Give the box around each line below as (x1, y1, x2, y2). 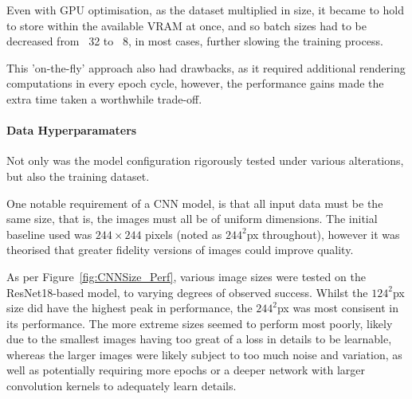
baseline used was (6, 225, 92, 242)
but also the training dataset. (6, 167, 150, 184)
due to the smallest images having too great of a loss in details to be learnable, (6, 331, 392, 347)
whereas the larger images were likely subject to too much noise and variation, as (6, 346, 402, 362)
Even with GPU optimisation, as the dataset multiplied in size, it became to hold (6, 2, 404, 18)
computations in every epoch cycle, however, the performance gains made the (6, 75, 384, 92)
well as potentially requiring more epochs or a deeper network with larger (6, 362, 366, 378)
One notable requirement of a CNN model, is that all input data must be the (6, 194, 383, 211)
